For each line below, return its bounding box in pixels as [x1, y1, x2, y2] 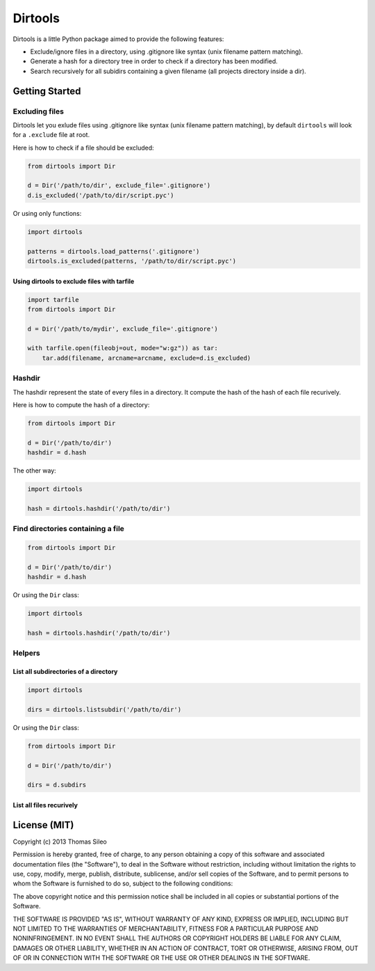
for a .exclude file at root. [12, 131, 90, 139]
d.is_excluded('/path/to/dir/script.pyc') [27, 191, 174, 199]
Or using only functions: [12, 209, 82, 217]
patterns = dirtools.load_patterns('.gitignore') [27, 247, 200, 255]
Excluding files [12, 106, 64, 116]
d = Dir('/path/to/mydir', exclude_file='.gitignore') [27, 324, 218, 333]
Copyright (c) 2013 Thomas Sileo [12, 837, 107, 846]
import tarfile [27, 296, 79, 303]
